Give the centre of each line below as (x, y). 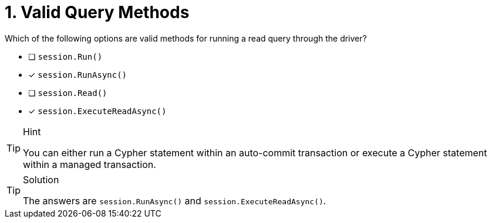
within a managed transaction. (90, 164)
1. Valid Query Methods (97, 12)
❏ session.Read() (68, 92)
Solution (41, 179)
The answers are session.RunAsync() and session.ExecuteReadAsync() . (175, 200)
